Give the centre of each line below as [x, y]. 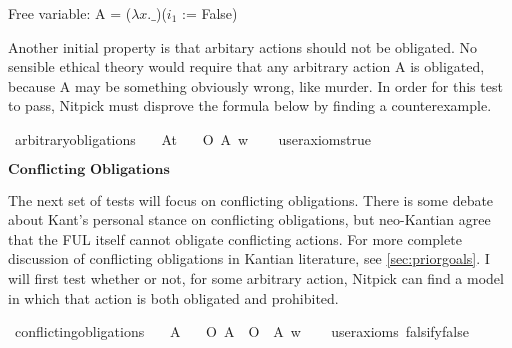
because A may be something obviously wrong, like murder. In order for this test [255, 85]
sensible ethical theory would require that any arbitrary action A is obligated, [246, 66]
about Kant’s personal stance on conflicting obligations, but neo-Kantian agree [249, 219]
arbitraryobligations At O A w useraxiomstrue [192, 138]
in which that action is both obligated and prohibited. [173, 297]
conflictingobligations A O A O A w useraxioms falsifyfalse [241, 331]
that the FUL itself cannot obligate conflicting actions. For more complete [235, 238]
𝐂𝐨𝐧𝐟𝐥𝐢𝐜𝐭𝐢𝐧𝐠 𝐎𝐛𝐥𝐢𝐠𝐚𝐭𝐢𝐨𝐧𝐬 [89, 169]
